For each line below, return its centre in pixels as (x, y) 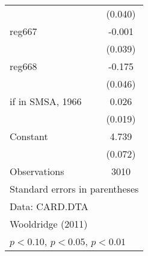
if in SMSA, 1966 (46, 101)
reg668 (23, 66)
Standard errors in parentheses (74, 189)
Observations (37, 171)
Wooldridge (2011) (49, 224)
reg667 (23, 31)
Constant (29, 136)
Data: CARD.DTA (49, 206)
